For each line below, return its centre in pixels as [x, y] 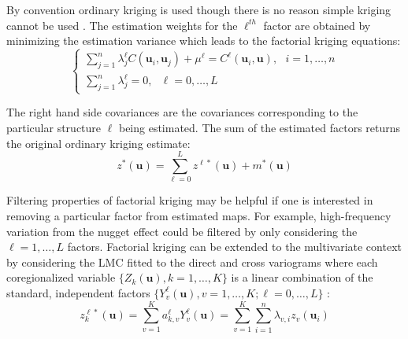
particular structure [54, 128]
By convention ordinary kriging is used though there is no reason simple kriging [199, 9]
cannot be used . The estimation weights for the [122, 25]
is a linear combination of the [302, 277]
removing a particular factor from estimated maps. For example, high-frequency [199, 215]
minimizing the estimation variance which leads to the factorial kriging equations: [204, 41]
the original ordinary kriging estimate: [98, 143]
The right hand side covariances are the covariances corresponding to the [182, 112]
